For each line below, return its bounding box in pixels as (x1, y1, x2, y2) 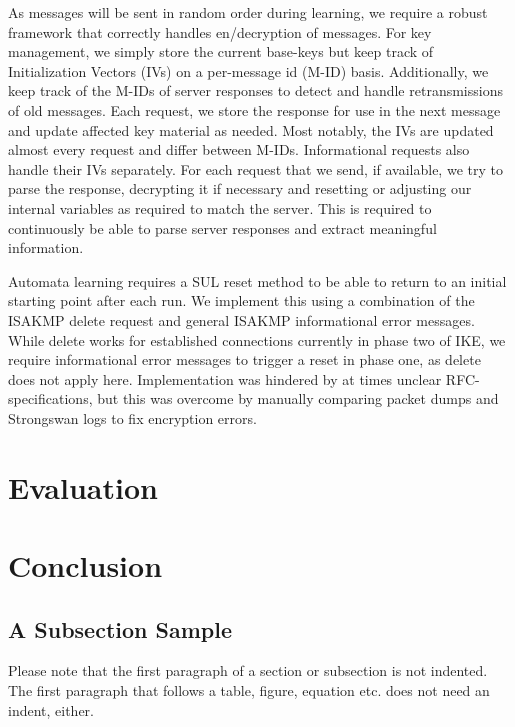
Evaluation (8, 466, 158, 507)
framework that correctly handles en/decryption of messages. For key (8, 21, 432, 42)
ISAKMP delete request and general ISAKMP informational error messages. (8, 309, 475, 330)
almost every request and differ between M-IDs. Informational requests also (8, 139, 470, 160)
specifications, (8, 388, 93, 409)
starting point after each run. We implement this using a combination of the (8, 290, 475, 311)
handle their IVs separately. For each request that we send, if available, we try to (8, 158, 503, 179)
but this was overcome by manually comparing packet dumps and (97, 388, 499, 409)
